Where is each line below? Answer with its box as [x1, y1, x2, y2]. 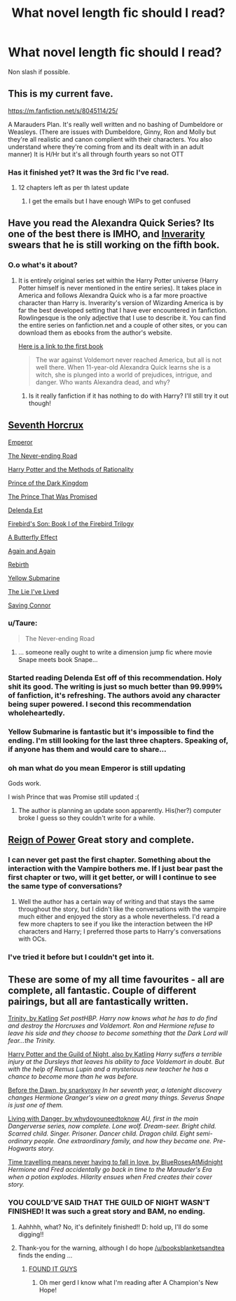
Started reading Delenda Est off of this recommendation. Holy [8, 673, 223, 682]
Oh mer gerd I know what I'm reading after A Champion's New [39, 1278, 219, 1286]
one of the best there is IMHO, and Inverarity [8, 228, 205, 240]
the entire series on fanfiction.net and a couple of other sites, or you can [18, 321, 228, 329]
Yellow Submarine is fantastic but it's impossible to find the [8, 727, 214, 736]
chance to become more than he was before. [8, 1072, 139, 1081]
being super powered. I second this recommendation [8, 699, 192, 709]
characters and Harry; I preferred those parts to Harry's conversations [18, 927, 221, 936]
